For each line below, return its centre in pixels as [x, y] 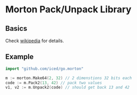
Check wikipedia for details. [35, 41]
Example [19, 57]
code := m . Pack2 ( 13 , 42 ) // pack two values [54, 83]
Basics [16, 28]
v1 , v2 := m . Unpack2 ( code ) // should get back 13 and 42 [67, 88]
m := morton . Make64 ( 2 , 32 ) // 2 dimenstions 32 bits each [68, 78]
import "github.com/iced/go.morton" [44, 69]
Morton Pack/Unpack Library [68, 9]
